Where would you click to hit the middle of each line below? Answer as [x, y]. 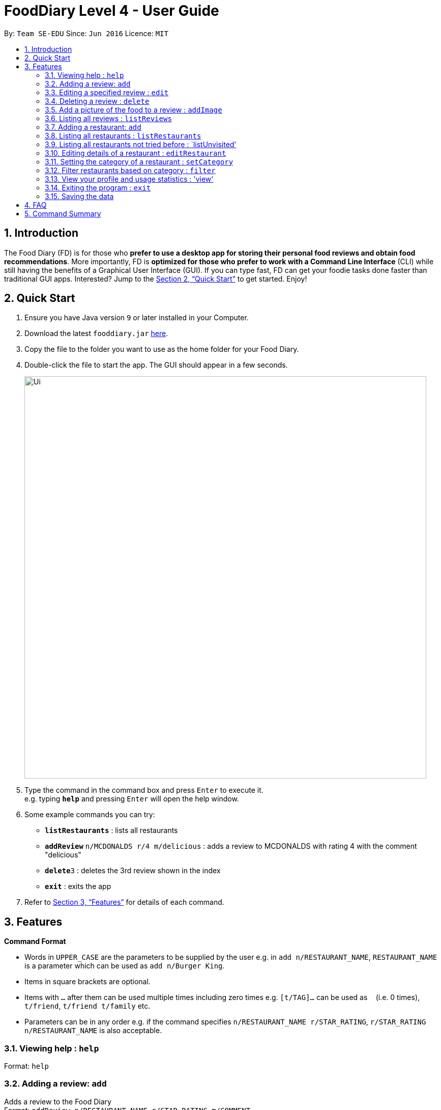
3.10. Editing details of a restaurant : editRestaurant [136, 153]
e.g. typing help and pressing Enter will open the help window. [132, 799]
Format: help [26, 1066]
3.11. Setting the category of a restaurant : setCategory [139, 161]
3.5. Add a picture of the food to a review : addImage [134, 109]
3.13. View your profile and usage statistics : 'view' [129, 179]
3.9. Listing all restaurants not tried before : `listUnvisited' [141, 144]
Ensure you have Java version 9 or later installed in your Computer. [137, 318]
